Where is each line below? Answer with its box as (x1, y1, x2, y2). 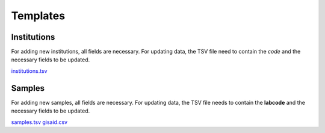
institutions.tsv (11, 67, 48, 75)
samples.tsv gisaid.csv (11, 118, 68, 126)
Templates (11, 9, 66, 22)
